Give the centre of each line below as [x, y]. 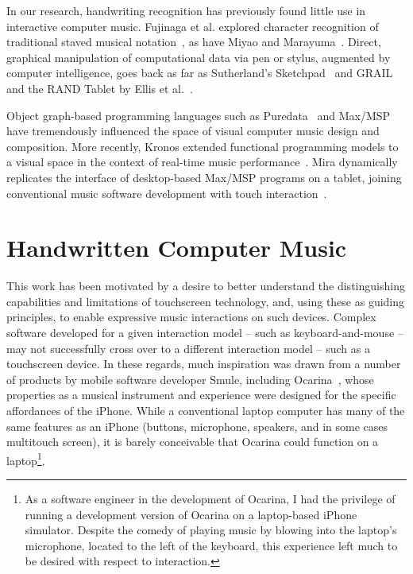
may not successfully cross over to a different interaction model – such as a [188, 348]
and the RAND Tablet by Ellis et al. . [100, 88]
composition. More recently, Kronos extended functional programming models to [203, 146]
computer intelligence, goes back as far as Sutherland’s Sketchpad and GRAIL [200, 73]
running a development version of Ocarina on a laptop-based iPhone [191, 514]
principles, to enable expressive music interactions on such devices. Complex [191, 317]
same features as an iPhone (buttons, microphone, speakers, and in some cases [197, 426]
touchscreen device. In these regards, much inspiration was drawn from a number [204, 364]
